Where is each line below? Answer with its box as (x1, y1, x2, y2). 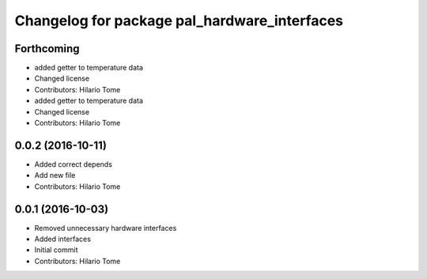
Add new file (34, 171, 76, 180)
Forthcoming (14, 42, 80, 55)
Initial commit (34, 245, 78, 254)
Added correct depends (34, 159, 112, 169)
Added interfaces (34, 234, 91, 243)
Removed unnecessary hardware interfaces (34, 223, 177, 232)
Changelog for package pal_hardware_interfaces (14, 12, 344, 29)
